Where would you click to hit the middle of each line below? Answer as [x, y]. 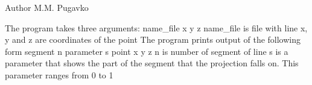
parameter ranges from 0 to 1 [59, 74]
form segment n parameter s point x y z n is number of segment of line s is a [147, 51]
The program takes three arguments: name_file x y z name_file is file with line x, [156, 27]
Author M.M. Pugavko [47, 7]
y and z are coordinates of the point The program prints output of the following [153, 39]
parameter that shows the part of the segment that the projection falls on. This [152, 63]
